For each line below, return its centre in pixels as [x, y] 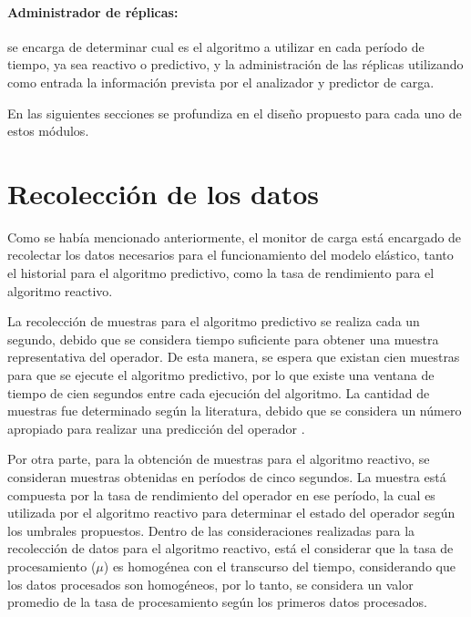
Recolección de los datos [163, 193]
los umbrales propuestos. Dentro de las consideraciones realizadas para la [211, 530]
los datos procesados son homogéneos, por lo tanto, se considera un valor [210, 584]
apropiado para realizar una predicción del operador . [156, 428]
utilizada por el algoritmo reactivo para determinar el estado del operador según [231, 513]
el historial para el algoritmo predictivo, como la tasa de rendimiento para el [221, 273]
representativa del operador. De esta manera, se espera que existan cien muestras [234, 357]
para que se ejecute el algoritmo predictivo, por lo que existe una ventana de [221, 375]
